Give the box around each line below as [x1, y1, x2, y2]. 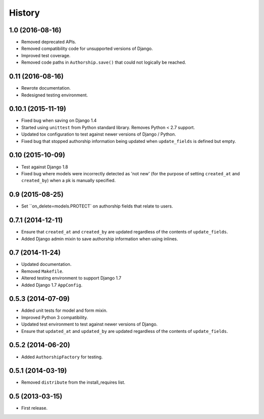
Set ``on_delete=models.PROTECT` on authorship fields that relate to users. [21, 203, 173, 209]
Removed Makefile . [21, 268, 64, 274]
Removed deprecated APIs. [21, 39, 77, 45]
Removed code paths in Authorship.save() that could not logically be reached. [21, 59, 186, 66]
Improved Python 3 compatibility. [21, 314, 88, 320]
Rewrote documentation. [21, 85, 71, 91]
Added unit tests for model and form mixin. [21, 307, 108, 313]
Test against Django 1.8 [21, 164, 68, 170]
